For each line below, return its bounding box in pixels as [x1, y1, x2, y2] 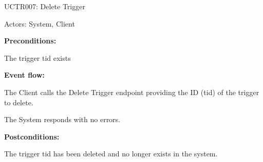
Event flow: [4, 70, 45, 80]
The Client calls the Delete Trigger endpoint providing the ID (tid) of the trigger [4, 86, 259, 97]
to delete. [4, 97, 33, 107]
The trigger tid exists [4, 52, 71, 63]
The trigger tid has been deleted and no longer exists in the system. [4, 148, 218, 159]
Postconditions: [4, 131, 60, 142]
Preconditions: [4, 35, 57, 46]
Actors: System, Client [4, 18, 75, 29]
